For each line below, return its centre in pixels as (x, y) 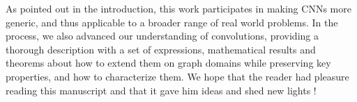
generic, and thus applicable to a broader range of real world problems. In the (172, 22)
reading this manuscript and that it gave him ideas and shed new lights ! (161, 90)
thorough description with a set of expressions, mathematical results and (161, 49)
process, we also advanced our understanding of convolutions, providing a (162, 36)
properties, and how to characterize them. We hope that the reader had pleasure (177, 76)
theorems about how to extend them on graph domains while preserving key (168, 63)
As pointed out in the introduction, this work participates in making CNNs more (178, 8)
